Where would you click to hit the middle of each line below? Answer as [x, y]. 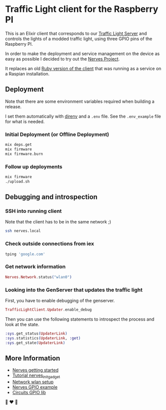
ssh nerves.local [23, 231]
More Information [33, 358]
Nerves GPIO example [35, 387]
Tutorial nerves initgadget [36, 376]
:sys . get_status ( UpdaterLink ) [36, 334]
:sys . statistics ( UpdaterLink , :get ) [43, 338]
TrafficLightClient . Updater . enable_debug [49, 309]
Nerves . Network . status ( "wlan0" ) [38, 277]
